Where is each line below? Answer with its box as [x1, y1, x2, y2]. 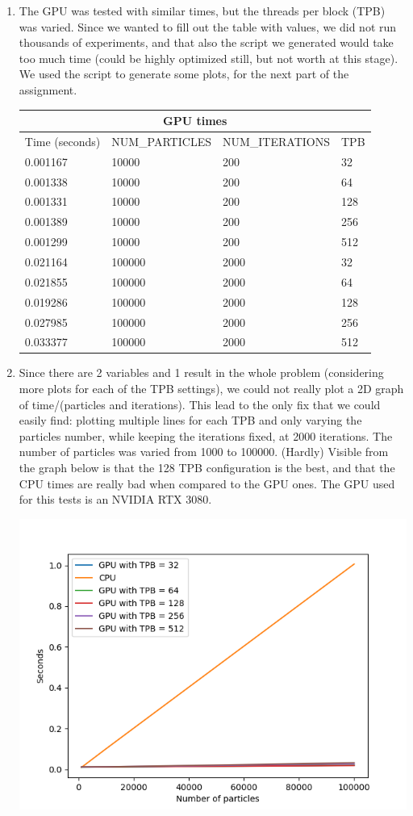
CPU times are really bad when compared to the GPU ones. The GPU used [19, 475, 395, 492]
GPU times [163, 112, 227, 129]
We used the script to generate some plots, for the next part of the [19, 65, 349, 82]
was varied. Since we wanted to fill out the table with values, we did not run [19, 18, 397, 35]
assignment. [19, 81, 77, 98]
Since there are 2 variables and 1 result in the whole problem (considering [19, 364, 384, 381]
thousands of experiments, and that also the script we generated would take [19, 34, 394, 51]
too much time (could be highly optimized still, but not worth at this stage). [19, 49, 398, 66]
